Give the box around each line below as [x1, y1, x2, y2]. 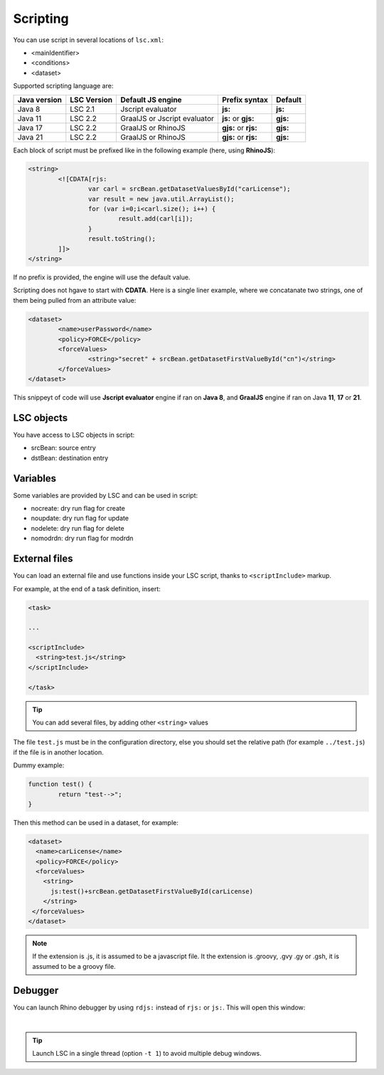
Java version [17, 95, 63, 105]
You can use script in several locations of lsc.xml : [13, 36, 164, 44]
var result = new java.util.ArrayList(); [87, 194, 235, 203]
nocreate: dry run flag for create [31, 504, 126, 513]
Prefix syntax [221, 95, 268, 105]
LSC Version [70, 95, 113, 105]
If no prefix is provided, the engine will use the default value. [13, 273, 191, 281]
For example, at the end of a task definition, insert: [13, 584, 161, 593]
